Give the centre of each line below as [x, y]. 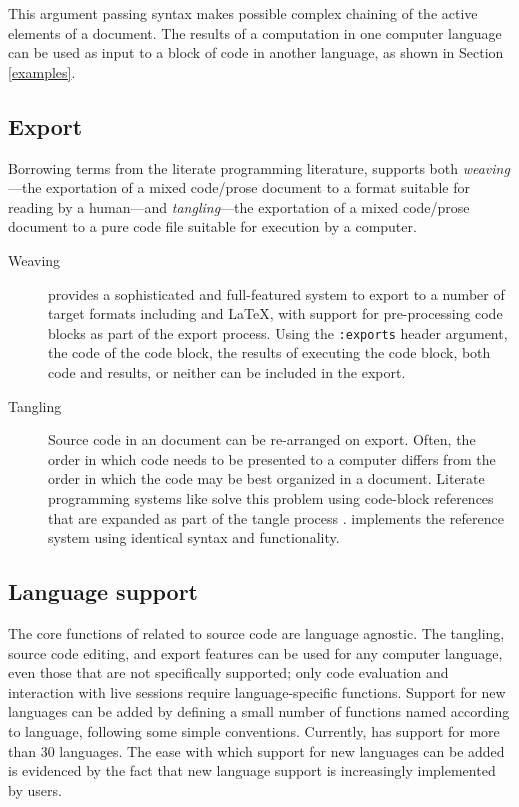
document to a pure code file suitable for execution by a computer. [212, 226]
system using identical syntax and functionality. [194, 537]
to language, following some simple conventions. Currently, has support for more [254, 730]
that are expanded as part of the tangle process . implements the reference [276, 517]
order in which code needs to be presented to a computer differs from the [272, 458]
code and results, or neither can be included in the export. [227, 371]
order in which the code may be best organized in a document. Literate [266, 478]
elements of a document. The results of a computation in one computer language [255, 32]
